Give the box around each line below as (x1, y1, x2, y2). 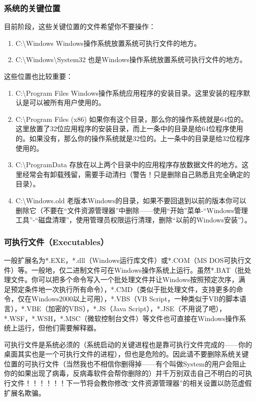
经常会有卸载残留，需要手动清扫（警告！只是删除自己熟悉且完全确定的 (22, 169, 250, 179)
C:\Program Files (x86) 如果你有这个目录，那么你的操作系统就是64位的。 (15, 113, 248, 124)
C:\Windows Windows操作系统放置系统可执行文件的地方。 (15, 37, 201, 48)
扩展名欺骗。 (4, 387, 45, 398)
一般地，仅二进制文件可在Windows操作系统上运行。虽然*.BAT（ (31, 264, 238, 275)
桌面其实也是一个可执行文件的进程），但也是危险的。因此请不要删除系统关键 (4, 349, 249, 359)
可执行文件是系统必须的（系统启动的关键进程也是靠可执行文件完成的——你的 (4, 339, 252, 349)
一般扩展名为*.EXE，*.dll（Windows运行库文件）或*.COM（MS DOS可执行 (4, 255, 245, 265)
